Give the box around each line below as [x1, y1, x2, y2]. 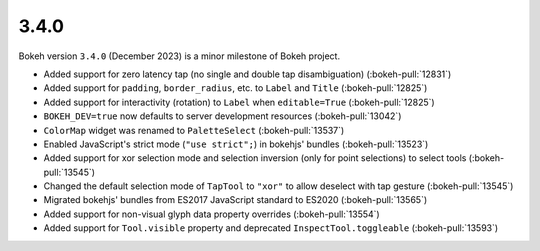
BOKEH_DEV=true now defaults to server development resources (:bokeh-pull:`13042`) [43, 110, 402, 122]
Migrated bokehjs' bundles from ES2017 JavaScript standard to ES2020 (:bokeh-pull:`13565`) [43, 194, 428, 206]
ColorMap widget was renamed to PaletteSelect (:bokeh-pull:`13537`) [43, 124, 345, 136]
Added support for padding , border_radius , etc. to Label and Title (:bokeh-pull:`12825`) [43, 82, 428, 94]
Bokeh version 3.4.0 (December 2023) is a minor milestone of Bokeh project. [18, 50, 340, 62]
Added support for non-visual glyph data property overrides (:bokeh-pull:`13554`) [43, 208, 380, 220]
